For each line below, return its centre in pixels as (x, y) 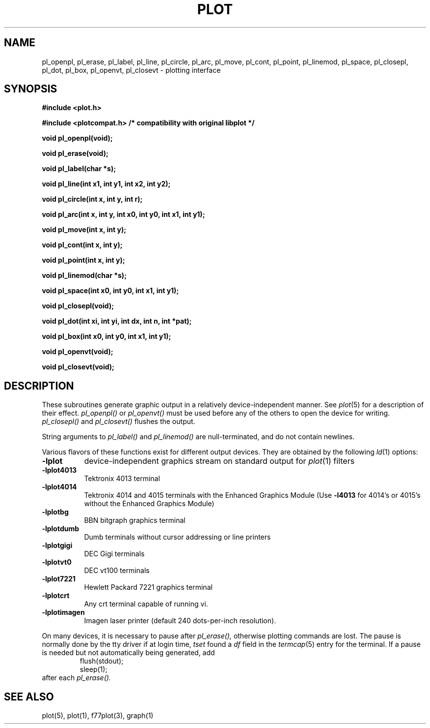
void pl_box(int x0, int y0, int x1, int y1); (107, 336)
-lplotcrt (56, 596)
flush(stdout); (102, 661)
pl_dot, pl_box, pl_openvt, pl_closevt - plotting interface (131, 70)
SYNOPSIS (31, 89)
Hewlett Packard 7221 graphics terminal (148, 587)
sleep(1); (94, 669)
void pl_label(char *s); (79, 169)
